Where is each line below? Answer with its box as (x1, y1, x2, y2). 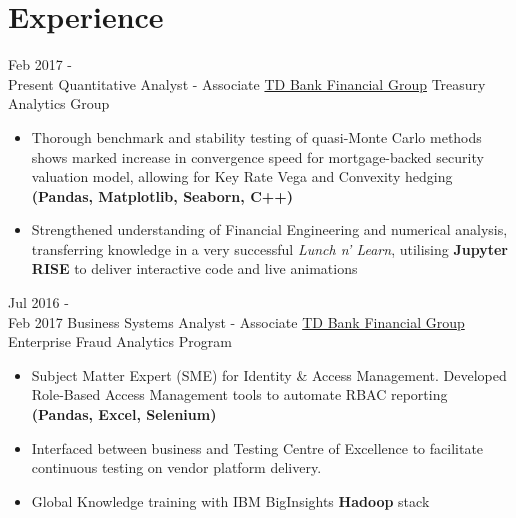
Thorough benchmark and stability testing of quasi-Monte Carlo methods (31, 126, 482, 147)
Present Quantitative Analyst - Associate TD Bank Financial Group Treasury (8, 73, 486, 94)
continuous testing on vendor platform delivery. (31, 457, 322, 478)
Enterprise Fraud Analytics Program (8, 331, 232, 352)
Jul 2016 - (8, 292, 69, 313)
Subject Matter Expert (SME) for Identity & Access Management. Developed (31, 364, 507, 385)
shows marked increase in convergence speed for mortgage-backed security (31, 146, 484, 167)
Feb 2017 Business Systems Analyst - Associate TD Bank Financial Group (8, 311, 465, 332)
